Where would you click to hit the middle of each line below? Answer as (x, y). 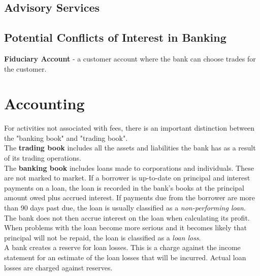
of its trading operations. (43, 158)
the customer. (25, 68)
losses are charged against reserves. (58, 267)
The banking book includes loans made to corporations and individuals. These (129, 167)
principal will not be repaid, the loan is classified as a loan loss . (103, 237)
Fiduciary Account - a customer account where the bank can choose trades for (130, 58)
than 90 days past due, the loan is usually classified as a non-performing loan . (125, 208)
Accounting (44, 103)
